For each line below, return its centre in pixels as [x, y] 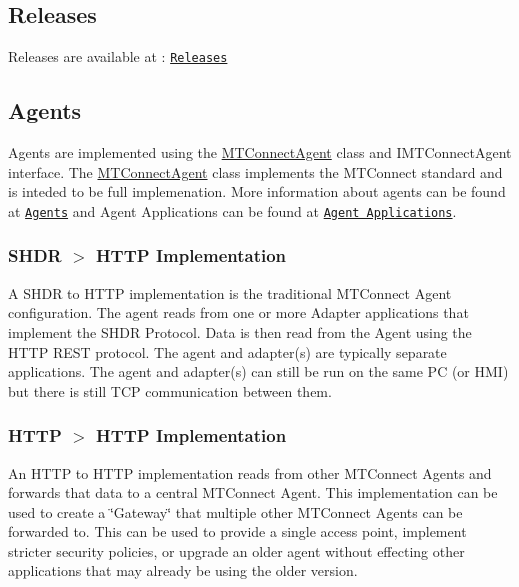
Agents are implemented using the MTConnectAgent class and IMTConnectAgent [260, 152]
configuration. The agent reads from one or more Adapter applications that [238, 312]
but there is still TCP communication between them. [170, 390]
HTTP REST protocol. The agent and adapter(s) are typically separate [227, 351]
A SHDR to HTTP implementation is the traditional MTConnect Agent [230, 292]
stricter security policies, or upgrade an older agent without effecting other [236, 550]
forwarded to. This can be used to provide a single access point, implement [237, 531]
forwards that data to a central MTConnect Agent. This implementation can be [253, 492]
